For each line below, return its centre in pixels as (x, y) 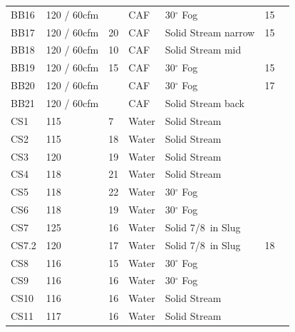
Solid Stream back (205, 102)
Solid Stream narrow (210, 32)
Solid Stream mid (203, 50)
